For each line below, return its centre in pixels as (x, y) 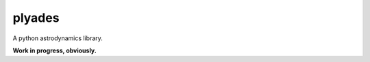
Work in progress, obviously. (55, 50)
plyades (36, 18)
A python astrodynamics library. (58, 38)
